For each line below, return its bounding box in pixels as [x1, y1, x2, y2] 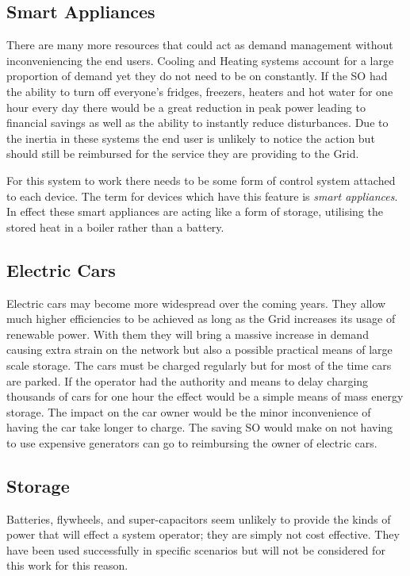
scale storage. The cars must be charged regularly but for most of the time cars [6, 356, 392, 373]
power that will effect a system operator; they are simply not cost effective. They [6, 526, 400, 543]
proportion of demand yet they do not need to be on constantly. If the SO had [6, 67, 388, 84]
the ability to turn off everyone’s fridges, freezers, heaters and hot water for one [6, 83, 393, 99]
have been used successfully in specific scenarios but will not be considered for [6, 541, 385, 558]
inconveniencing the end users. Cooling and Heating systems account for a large [6, 52, 394, 68]
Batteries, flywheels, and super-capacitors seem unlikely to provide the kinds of [6, 510, 391, 527]
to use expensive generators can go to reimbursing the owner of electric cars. [6, 434, 377, 451]
